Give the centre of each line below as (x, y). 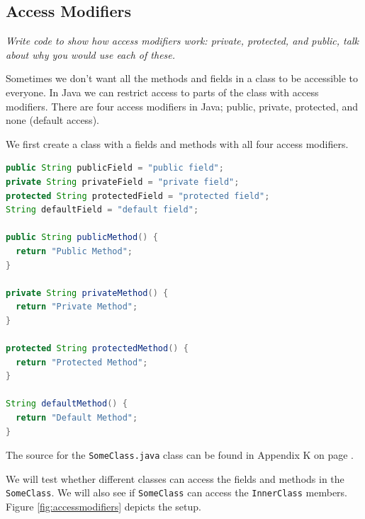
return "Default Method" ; (77, 418)
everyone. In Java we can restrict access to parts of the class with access (162, 92)
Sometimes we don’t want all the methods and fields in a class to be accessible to (182, 78)
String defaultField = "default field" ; (102, 210)
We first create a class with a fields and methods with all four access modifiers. (177, 143)
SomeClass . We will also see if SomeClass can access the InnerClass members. (176, 492)
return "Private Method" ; (77, 307)
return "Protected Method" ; (82, 362)
